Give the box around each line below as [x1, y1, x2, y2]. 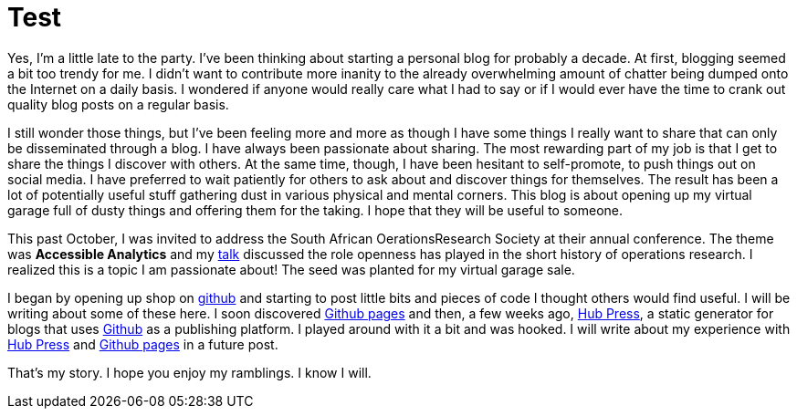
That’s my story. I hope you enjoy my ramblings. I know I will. [7, 364, 372, 380]
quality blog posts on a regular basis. [7, 96, 229, 112]
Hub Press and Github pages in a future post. [7, 336, 278, 352]
